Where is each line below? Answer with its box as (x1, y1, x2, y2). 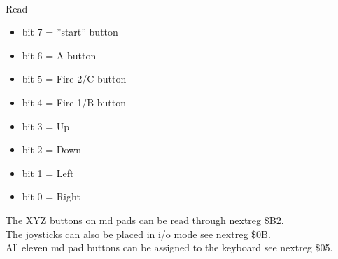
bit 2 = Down (22, 142, 81, 157)
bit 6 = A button (22, 48, 97, 62)
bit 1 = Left (22, 165, 74, 180)
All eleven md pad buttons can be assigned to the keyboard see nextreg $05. (6, 240, 333, 255)
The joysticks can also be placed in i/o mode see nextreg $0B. (6, 226, 271, 241)
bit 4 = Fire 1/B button (22, 94, 127, 109)
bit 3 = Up (22, 118, 70, 133)
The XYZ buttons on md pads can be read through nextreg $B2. (6, 212, 284, 227)
